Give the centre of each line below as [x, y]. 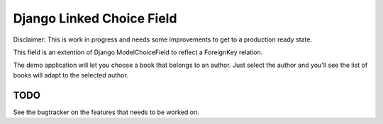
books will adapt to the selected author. [71, 75]
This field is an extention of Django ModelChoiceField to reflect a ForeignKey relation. [138, 52]
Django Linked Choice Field [95, 18]
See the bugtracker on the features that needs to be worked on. [106, 112]
